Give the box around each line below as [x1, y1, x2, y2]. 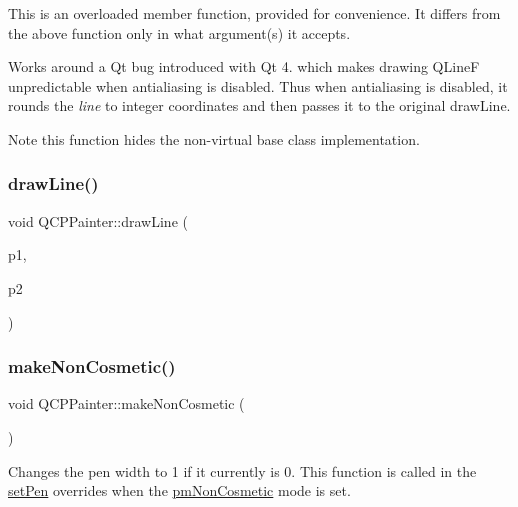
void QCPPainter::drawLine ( [8, 210, 188, 231]
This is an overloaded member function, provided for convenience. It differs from [8, 3, 501, 23]
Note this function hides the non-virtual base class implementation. [8, 128, 420, 149]
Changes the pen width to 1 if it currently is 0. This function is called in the [8, 460, 477, 481]
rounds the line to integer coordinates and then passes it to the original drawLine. [8, 95, 511, 116]
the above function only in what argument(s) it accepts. [8, 22, 351, 43]
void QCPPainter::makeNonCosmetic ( [8, 393, 245, 414]
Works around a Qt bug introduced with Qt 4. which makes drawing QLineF [8, 56, 480, 77]
